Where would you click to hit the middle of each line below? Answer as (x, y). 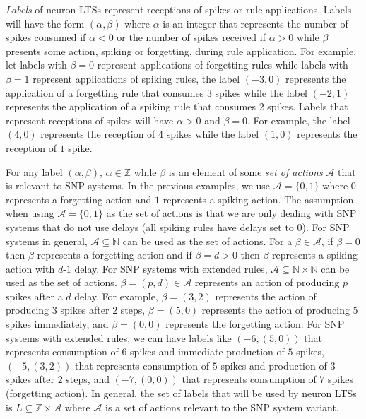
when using (30, 213)
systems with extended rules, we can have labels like (119, 337)
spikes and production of (274, 365)
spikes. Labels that (308, 106)
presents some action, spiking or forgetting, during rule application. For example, (181, 51)
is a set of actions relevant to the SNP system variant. (222, 407)
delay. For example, (116, 296)
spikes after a (34, 296)
